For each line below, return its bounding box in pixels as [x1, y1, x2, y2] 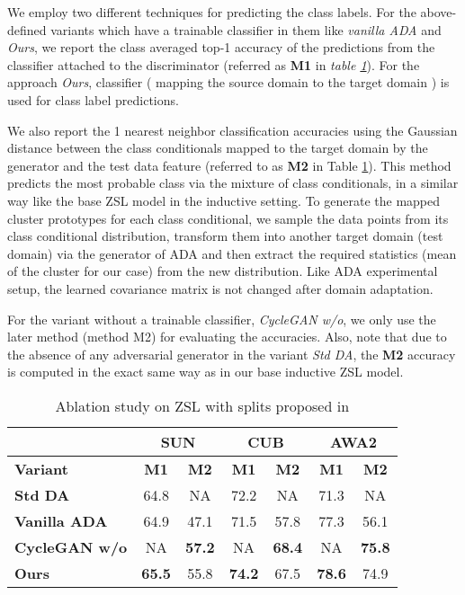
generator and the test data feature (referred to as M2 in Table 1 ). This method [7, 155, 452, 174]
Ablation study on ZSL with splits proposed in [55, 395, 350, 416]
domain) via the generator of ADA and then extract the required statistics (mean [7, 244, 457, 262]
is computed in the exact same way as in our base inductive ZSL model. [7, 362, 404, 381]
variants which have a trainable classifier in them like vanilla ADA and [50, 20, 442, 39]
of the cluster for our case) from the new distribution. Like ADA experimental [7, 262, 438, 280]
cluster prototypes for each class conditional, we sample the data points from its [7, 209, 449, 227]
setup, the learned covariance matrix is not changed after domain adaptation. [7, 279, 434, 297]
